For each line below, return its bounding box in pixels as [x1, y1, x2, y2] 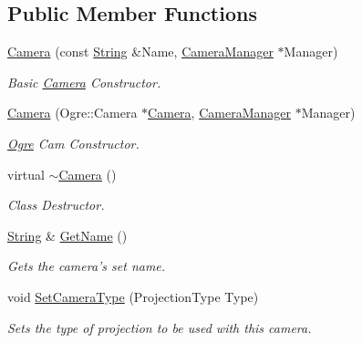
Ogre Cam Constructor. [7, 133, 140, 152]
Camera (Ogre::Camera [7, 103, 138, 122]
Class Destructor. [7, 195, 105, 214]
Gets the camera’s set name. [7, 256, 166, 275]
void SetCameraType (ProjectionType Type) [7, 286, 259, 306]
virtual [7, 164, 45, 183]
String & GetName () [7, 225, 128, 244]
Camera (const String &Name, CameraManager [7, 42, 274, 61]
